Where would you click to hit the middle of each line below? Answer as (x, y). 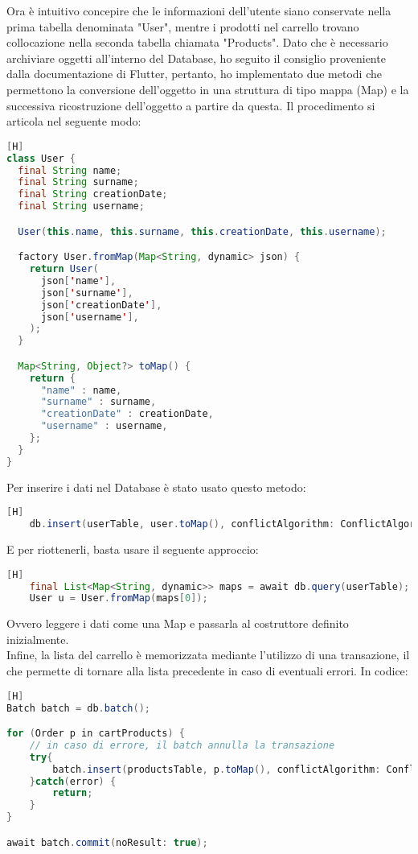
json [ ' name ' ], (78, 281)
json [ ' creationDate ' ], (101, 305)
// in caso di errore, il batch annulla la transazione (182, 745)
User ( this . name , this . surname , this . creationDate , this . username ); (202, 231)
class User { (41, 158)
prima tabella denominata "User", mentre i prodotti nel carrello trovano (183, 26)
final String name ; (70, 170)
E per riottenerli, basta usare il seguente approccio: (133, 549)
